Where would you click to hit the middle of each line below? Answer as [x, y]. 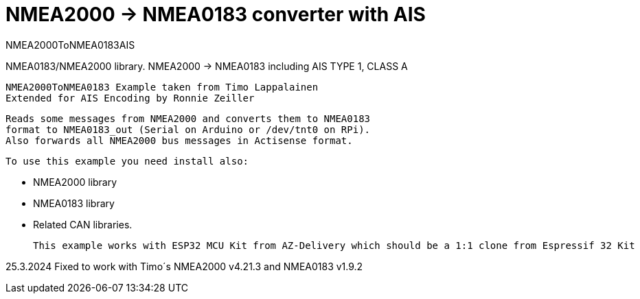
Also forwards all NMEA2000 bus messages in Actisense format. [179, 140]
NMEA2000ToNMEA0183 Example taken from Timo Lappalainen [162, 87]
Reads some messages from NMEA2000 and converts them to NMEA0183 [188, 118]
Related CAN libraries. [83, 224]
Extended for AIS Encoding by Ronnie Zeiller [130, 98]
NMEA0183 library [74, 203]
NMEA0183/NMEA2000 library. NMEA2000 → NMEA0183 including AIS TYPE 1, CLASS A [207, 66]
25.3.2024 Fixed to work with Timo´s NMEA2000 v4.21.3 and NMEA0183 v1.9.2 [184, 266]
